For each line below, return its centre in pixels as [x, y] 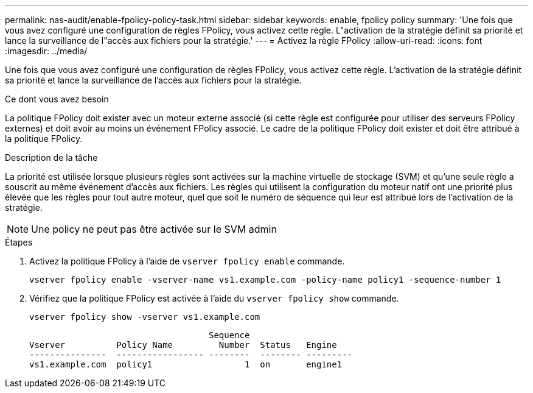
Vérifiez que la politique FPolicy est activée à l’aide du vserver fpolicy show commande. [214, 298]
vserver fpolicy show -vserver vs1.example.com [145, 317]
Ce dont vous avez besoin [57, 99]
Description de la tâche [51, 158]
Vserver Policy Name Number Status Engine [183, 345]
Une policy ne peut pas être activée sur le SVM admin [154, 229]
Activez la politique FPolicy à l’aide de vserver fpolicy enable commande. [187, 261]
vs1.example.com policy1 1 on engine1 [186, 364]
